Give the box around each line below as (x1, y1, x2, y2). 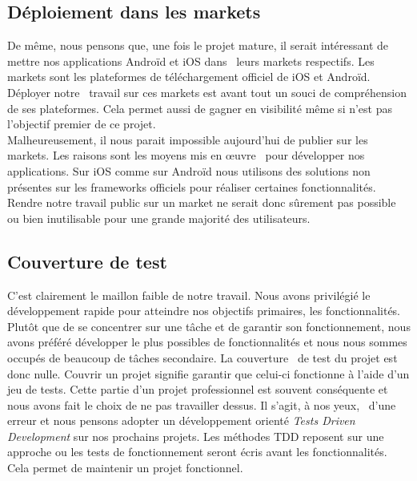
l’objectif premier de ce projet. (7, 115, 156, 132)
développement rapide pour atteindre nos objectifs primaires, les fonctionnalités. (7, 302, 401, 319)
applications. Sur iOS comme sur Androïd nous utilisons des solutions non (7, 162, 371, 179)
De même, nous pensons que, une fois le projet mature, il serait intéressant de (7, 37, 389, 54)
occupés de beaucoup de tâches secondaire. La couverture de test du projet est (7, 349, 398, 366)
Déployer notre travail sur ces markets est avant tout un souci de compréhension (7, 83, 407, 100)
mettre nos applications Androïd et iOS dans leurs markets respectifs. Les (7, 52, 375, 69)
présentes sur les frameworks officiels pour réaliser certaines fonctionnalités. (7, 178, 376, 195)
